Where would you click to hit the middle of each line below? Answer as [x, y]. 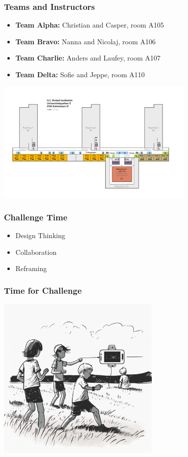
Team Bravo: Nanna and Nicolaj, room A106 [85, 41]
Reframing [31, 268]
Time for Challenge [43, 290]
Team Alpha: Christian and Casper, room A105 [90, 25]
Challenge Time [36, 217]
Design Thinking [40, 235]
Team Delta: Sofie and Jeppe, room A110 [80, 74]
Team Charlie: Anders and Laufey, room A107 [88, 58]
